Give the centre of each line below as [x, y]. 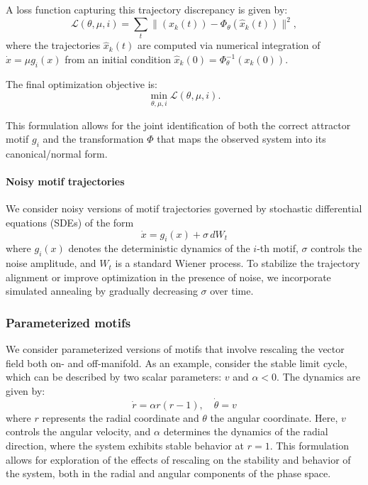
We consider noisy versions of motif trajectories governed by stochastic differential [184, 208]
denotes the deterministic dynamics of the [159, 248]
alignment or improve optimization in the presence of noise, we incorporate [168, 277]
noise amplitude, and [51, 263]
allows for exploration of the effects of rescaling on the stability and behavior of [178, 459]
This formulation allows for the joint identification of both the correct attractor [178, 125]
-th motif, [278, 248]
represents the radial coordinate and [121, 417]
